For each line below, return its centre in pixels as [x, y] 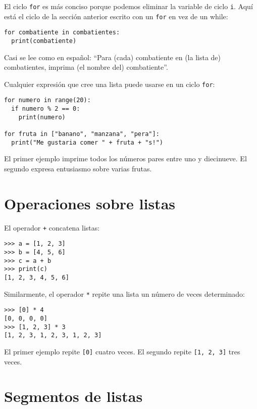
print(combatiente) [44, 41]
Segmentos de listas [73, 396]
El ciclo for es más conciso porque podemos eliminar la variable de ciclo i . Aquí [128, 6]
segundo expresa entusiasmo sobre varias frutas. [78, 168]
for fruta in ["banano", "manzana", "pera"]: [82, 134]
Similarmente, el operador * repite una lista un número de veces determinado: [124, 293]
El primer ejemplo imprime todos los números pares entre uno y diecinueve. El [125, 158]
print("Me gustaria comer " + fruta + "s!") [87, 142]
